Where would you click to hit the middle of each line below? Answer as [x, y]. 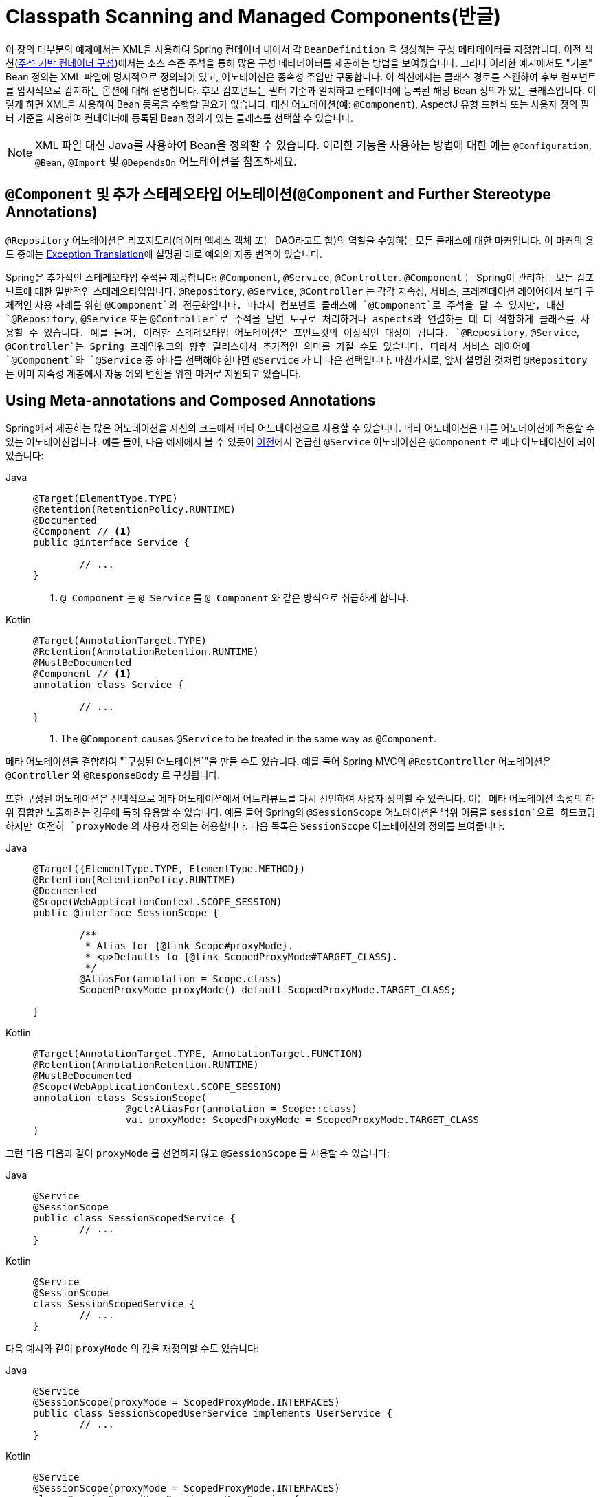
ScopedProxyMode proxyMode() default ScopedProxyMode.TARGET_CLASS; [268, 990]
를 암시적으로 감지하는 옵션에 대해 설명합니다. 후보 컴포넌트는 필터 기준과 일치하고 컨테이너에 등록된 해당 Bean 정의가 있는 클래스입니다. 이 [301, 90]
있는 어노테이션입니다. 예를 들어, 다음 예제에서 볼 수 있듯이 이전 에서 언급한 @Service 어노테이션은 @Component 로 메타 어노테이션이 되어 [300, 442]
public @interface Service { [111, 543]
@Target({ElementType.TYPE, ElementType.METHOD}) [169, 869]
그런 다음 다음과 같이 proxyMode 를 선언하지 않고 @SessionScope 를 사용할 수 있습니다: [198, 1153]
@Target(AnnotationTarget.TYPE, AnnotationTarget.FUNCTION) [198, 1054]
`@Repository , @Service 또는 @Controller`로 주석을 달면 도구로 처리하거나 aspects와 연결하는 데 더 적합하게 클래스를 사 [298, 318]
